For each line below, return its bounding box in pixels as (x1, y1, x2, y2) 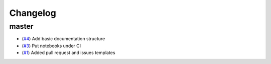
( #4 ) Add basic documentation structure (22, 36, 105, 42)
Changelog (9, 7, 56, 18)
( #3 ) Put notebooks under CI (22, 43, 81, 49)
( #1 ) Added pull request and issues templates (22, 50, 115, 56)
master (9, 22, 34, 31)
